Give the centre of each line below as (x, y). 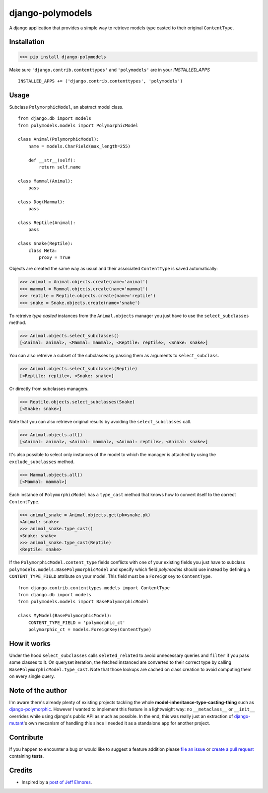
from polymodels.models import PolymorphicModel (78, 125)
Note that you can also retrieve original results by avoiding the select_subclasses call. (100, 422)
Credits (21, 770)
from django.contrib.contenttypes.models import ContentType (94, 588)
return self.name (60, 167)
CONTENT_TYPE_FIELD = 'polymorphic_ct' (77, 623)
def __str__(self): (52, 160)
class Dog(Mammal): (42, 202)
